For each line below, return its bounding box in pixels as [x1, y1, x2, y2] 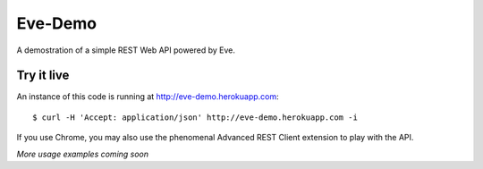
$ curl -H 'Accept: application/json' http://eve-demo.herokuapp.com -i [32, 112, 358, 123]
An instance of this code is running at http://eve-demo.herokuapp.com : [16, 91, 279, 102]
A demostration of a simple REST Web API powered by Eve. [16, 45, 236, 55]
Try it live [16, 68, 70, 83]
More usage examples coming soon [16, 148, 149, 159]
